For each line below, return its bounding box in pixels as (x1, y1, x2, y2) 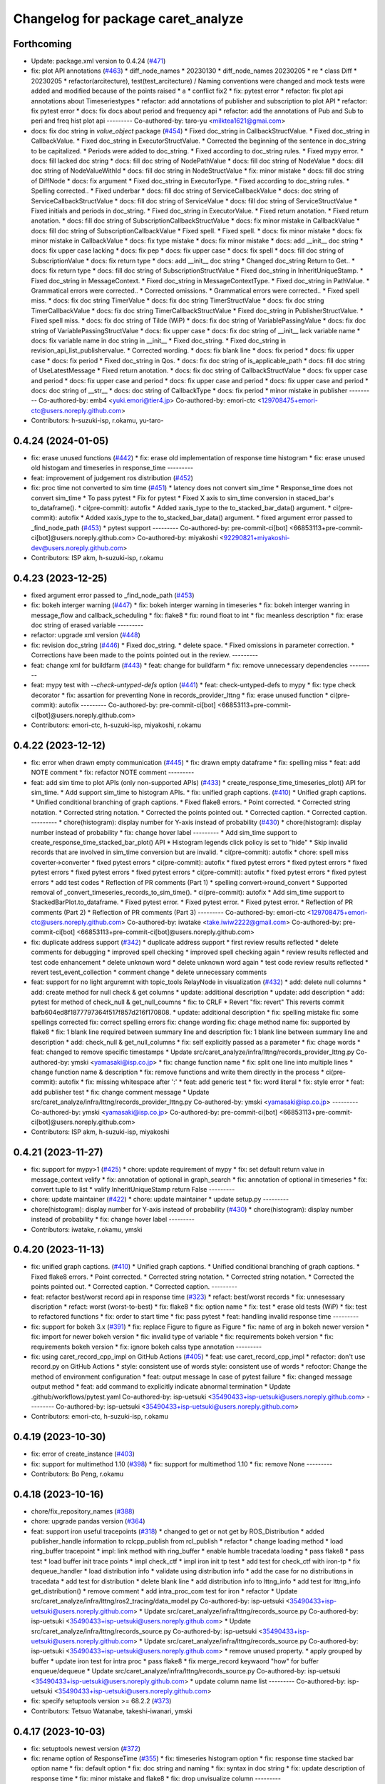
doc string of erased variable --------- (31, 621, 144, 629)
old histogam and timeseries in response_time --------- (31, 464, 194, 472)
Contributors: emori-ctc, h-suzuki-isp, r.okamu (31, 1412, 169, 1421)
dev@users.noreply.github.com (31, 543, 123, 552)
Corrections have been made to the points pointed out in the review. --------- (31, 651, 258, 659)
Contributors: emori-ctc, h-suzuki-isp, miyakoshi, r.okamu (31, 721, 202, 729)
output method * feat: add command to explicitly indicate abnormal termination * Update (31, 1382, 292, 1391)
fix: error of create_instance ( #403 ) (31, 1449, 135, 1459)
